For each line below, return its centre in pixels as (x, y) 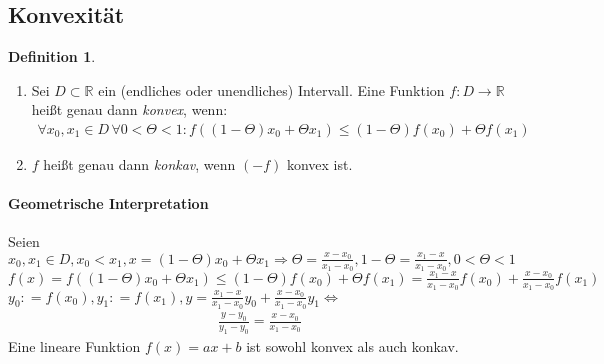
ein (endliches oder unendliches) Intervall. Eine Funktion (271, 89)
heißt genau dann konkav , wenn (139, 164)
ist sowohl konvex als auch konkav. (352, 345)
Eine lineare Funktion (74, 345)
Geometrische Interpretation (108, 203)
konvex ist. (319, 164)
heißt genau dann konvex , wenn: (129, 109)
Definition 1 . (52, 56)
